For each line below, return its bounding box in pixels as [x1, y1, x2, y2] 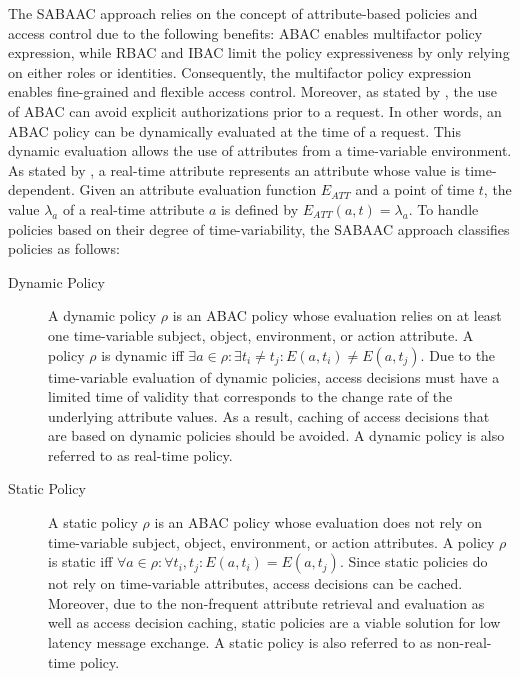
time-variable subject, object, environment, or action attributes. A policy [48, 531, 495, 552]
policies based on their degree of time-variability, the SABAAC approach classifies [8, 218, 510, 239]
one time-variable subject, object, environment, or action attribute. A [48, 324, 474, 345]
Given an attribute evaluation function [79, 179, 317, 200]
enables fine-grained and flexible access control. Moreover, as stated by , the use [8, 81, 498, 102]
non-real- [437, 632, 492, 653]
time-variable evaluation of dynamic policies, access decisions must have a [48, 366, 500, 387]
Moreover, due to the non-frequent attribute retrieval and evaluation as [48, 592, 485, 613]
